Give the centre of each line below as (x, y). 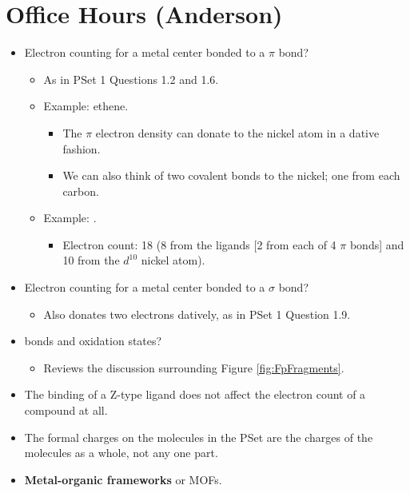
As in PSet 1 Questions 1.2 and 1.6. (131, 79)
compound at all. (66, 410)
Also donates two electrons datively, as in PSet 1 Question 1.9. (197, 314)
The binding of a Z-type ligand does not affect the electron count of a (195, 394)
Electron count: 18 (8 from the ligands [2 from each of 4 (199, 244)
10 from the (91, 260)
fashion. (82, 148)
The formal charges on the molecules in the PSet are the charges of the (199, 437)
